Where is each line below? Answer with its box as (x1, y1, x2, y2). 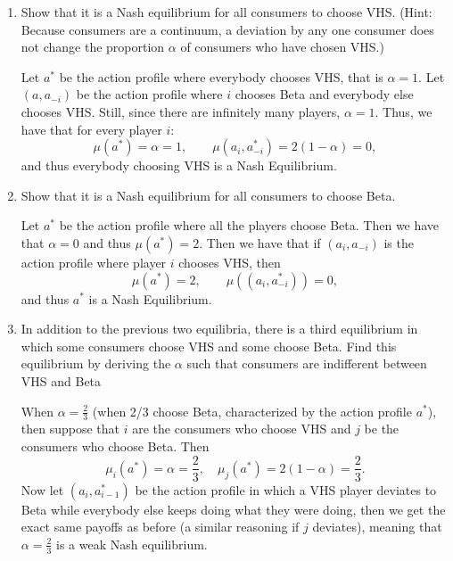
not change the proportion (21, 37, 165, 56)
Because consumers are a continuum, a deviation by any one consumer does (21, 20, 434, 38)
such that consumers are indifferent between (186, 354, 427, 373)
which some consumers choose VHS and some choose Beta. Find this (21, 336, 397, 355)
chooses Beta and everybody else (235, 85, 414, 103)
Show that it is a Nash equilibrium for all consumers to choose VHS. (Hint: (21, 3, 432, 21)
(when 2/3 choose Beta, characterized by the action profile (92, 401, 412, 420)
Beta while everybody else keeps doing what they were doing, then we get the (21, 499, 446, 518)
